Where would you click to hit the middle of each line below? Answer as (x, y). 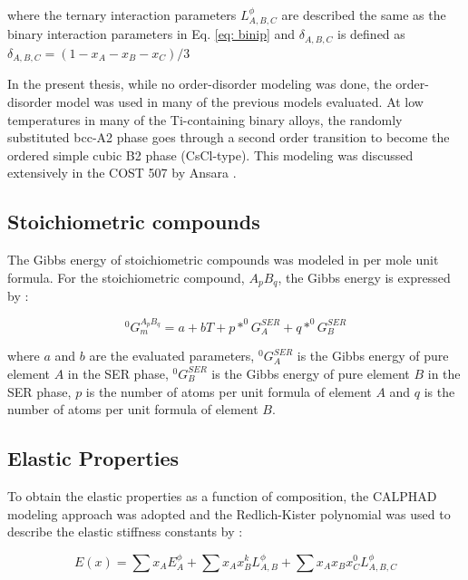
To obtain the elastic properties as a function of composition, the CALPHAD (222, 495)
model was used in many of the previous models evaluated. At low (239, 101)
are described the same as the (364, 14)
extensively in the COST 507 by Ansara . (122, 173)
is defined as (371, 34)
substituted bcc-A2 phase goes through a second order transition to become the (229, 137)
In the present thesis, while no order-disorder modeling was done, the (200, 84)
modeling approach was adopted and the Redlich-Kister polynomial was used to (229, 513)
